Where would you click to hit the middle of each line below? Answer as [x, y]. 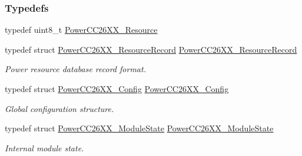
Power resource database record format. [75, 69]
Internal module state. [44, 147]
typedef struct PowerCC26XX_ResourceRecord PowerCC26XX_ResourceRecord [151, 49]
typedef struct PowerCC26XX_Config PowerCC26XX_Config [117, 89]
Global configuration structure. [59, 108]
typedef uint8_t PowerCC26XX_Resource [81, 30]
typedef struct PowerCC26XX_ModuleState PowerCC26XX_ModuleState [139, 128]
